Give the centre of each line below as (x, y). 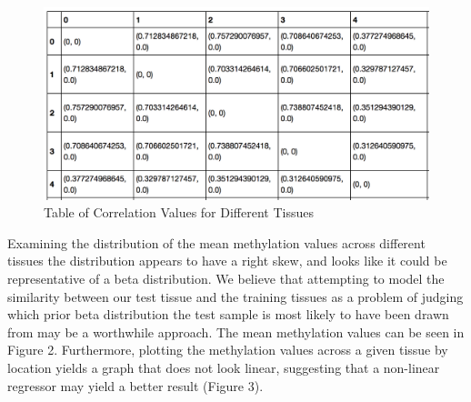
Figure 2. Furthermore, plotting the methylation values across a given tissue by (228, 350)
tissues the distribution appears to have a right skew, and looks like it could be (227, 261)
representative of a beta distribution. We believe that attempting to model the (226, 278)
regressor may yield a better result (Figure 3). (135, 385)
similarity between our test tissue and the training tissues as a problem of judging (235, 296)
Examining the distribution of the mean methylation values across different (216, 242)
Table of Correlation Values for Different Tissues (179, 212)
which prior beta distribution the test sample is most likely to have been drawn (228, 314)
